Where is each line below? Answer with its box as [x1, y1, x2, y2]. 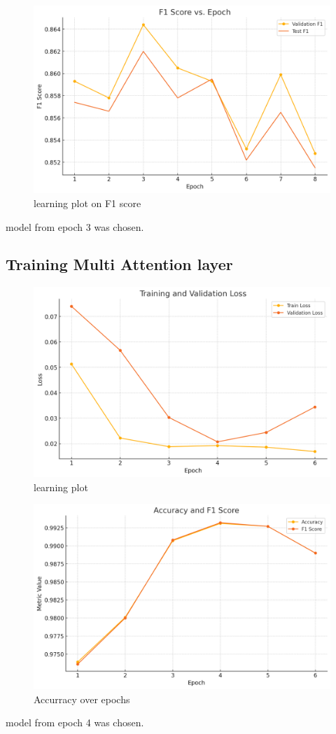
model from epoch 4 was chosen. [6, 715, 144, 730]
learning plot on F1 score [34, 195, 141, 210]
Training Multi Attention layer [6, 253, 233, 275]
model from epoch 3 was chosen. [6, 219, 144, 234]
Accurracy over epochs [34, 691, 130, 706]
